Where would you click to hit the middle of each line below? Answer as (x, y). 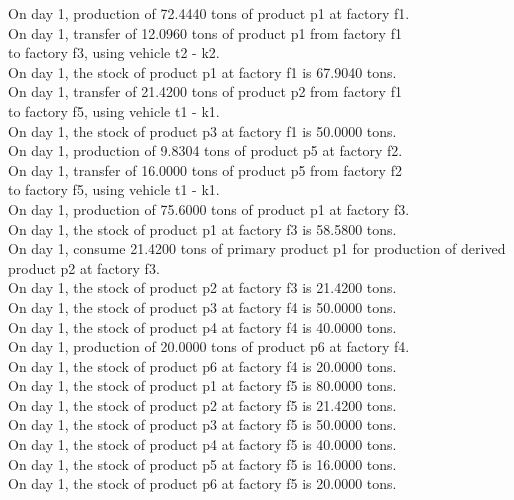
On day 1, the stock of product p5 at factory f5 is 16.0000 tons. (202, 463)
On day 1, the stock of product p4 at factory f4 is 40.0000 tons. (202, 326)
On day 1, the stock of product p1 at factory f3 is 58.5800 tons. (202, 228)
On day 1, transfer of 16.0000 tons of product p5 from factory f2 (205, 169)
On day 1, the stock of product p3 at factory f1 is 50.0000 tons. (202, 130)
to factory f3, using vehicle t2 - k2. (114, 52)
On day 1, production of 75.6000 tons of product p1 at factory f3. (209, 208)
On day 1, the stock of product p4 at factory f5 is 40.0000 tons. (202, 444)
